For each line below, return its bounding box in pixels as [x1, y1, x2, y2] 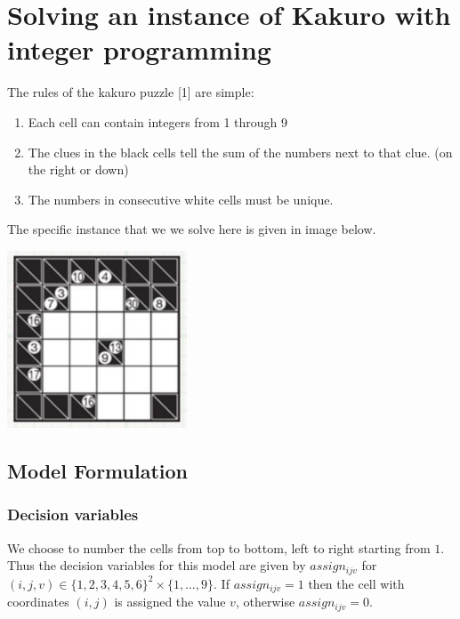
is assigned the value [114, 592, 226, 611]
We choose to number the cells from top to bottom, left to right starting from [7, 538, 431, 557]
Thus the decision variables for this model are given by [7, 556, 306, 575]
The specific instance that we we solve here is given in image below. [7, 220, 376, 238]
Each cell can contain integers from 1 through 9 [28, 112, 288, 131]
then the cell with [308, 574, 405, 592]
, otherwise [235, 592, 295, 611]
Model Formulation [7, 457, 189, 485]
